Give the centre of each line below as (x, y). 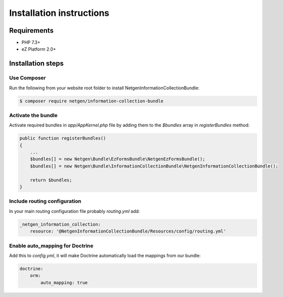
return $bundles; (51, 180)
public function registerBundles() (63, 138)
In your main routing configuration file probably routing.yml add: (75, 211)
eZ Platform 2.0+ (39, 49)
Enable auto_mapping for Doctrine (51, 245)
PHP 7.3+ (31, 43)
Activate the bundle (33, 115)
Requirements (31, 30)
